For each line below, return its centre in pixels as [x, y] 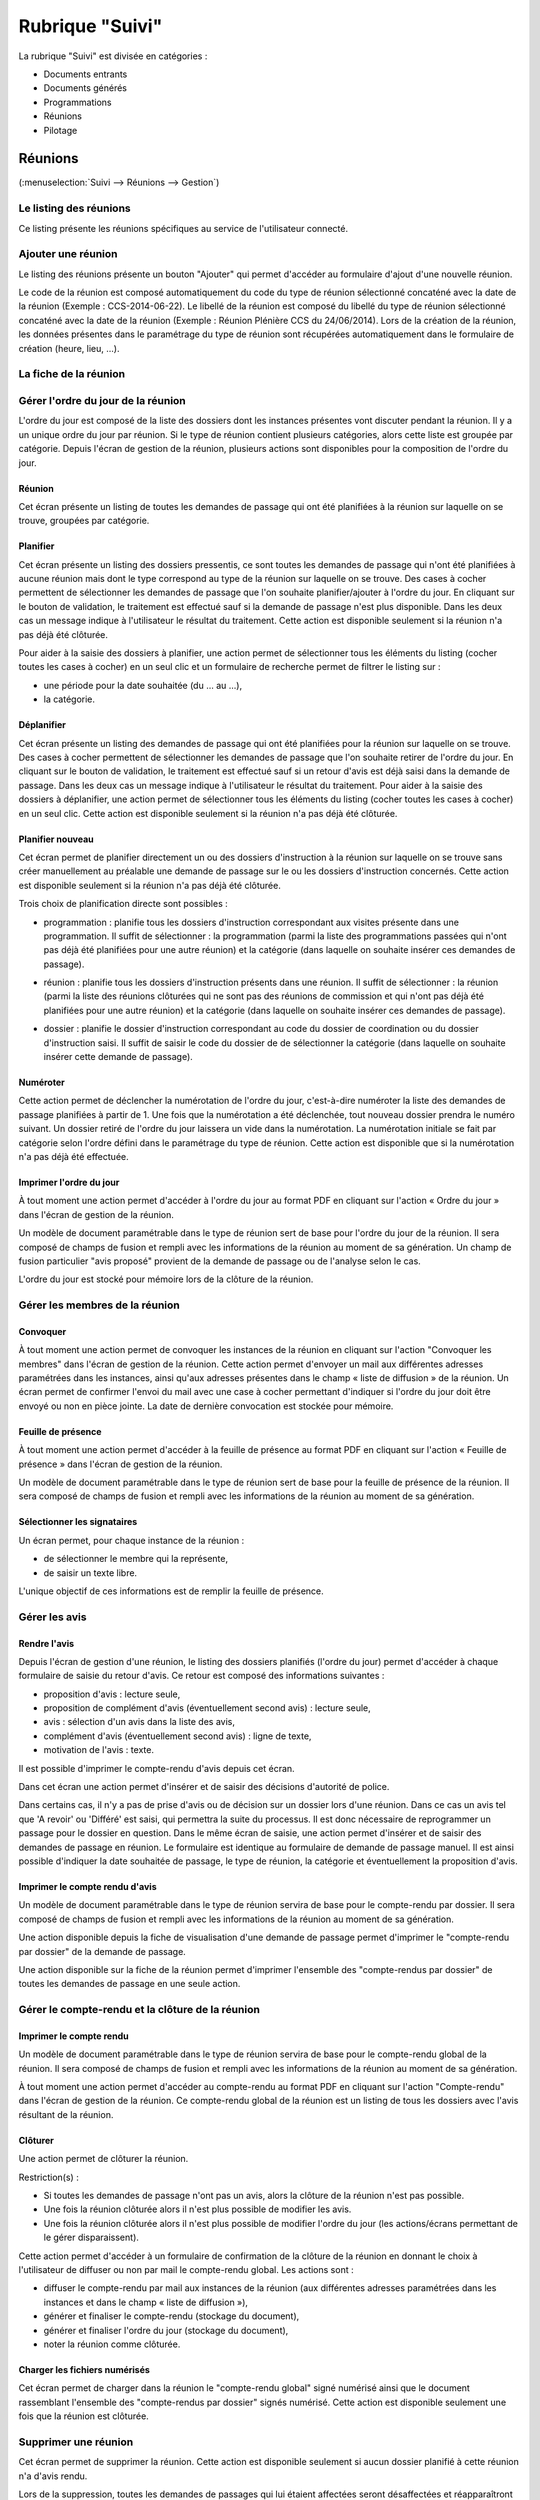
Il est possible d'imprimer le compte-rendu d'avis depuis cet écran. [156, 1768]
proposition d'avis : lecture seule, [112, 1694]
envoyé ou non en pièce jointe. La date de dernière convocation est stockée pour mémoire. [206, 1406]
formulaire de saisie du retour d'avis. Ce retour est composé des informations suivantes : [201, 1676]
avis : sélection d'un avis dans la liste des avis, [139, 1722]
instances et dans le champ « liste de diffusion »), [146, 2302]
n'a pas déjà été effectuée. [73, 1156]
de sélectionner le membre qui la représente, [136, 1559]
